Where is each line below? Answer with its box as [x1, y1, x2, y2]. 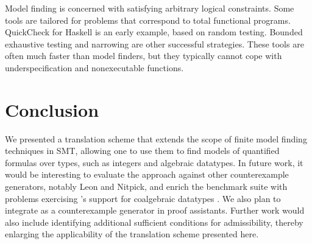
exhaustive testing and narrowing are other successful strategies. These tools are [5, 37, 304, 50]
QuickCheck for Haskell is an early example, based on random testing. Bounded [5, 26, 303, 38]
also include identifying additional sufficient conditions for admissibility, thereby [5, 215, 303, 228]
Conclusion [5, 97, 99, 122]
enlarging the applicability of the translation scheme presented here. [5, 228, 259, 240]
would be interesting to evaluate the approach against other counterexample [5, 168, 289, 181]
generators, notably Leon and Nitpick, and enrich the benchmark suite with [5, 180, 288, 193]
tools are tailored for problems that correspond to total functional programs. [5, 13, 291, 26]
